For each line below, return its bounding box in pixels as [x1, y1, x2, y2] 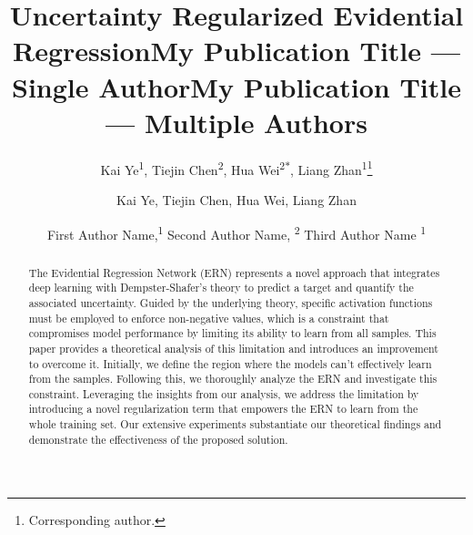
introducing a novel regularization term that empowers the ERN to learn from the [28, 401, 418, 417]
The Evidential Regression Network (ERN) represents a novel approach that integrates [28, 264, 440, 280]
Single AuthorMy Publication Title [12, 67, 461, 105]
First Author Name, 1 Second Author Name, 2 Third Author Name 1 [46, 221, 427, 243]
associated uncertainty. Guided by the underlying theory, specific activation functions [28, 294, 433, 310]
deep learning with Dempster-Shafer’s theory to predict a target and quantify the [28, 280, 414, 295]
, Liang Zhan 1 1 [290, 157, 373, 179]
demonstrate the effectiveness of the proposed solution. [28, 431, 288, 447]
